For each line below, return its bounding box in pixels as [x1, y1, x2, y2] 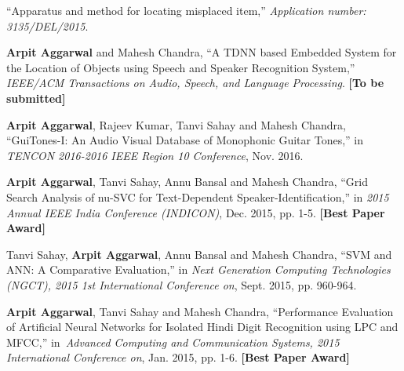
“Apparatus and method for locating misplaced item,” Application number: [6, 2, 366, 18]
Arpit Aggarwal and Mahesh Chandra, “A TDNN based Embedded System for [6, 44, 397, 60]
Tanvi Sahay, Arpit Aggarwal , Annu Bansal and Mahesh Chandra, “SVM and [6, 246, 392, 262]
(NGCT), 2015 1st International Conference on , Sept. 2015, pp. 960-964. [6, 276, 357, 293]
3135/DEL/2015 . [6, 17, 89, 34]
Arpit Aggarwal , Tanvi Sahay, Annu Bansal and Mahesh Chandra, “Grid [6, 173, 369, 190]
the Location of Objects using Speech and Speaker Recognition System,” [6, 59, 355, 75]
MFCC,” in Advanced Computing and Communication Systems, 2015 [6, 333, 340, 350]
